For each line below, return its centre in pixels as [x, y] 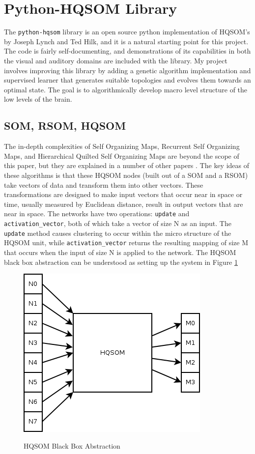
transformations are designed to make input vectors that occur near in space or [123, 194]
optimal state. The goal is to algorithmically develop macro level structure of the [126, 89]
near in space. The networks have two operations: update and [97, 213]
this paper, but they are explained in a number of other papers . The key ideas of [127, 165]
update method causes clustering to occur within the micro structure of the [118, 233]
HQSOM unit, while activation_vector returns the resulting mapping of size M [126, 242]
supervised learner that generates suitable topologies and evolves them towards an [127, 80]
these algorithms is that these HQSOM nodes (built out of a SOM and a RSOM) [126, 175]
